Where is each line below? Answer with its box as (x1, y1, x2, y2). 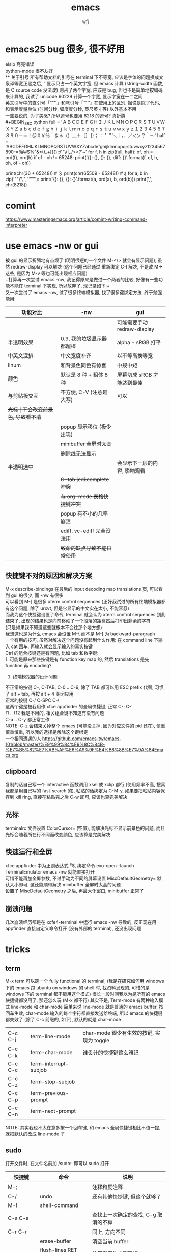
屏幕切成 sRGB (117, 371, 152, 378)
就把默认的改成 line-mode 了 (5, 1131, 65, 1137)
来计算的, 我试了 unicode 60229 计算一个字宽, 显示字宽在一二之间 (5, 93, 144, 99)
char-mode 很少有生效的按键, (82, 1030, 154, 1037)
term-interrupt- (30, 1060, 69, 1067)
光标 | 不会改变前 (8, 406, 48, 413)
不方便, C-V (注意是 (60, 389, 108, 396)
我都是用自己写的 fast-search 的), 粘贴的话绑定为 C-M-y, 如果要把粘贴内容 (5, 787, 161, 794)
